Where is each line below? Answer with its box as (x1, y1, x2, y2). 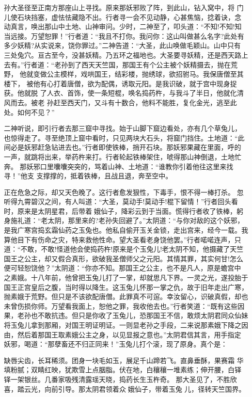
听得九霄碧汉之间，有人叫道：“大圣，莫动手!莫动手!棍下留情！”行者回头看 (4, 196, 238, 206)
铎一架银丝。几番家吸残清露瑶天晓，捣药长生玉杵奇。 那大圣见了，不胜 (4, 374, 230, 384)
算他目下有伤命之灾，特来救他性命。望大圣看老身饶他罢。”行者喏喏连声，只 (4, 234, 241, 244)
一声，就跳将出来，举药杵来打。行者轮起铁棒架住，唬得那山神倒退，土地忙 (4, 151, 241, 161)
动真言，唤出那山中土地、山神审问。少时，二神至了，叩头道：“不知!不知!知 (4, 21, 242, 32)
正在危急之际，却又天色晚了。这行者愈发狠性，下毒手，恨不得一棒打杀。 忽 (4, 187, 244, 197)
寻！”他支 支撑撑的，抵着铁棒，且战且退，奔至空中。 (4, 171, 173, 181)
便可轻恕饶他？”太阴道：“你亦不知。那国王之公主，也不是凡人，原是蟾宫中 (4, 263, 241, 273)
